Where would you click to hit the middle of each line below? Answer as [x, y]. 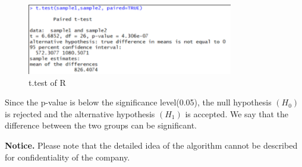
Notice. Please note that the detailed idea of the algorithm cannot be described [151, 145]
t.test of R [47, 82]
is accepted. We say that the [237, 113]
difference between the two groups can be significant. [101, 125]
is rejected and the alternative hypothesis [80, 113]
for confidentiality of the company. [67, 157]
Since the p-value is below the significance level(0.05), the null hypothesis [138, 102]
